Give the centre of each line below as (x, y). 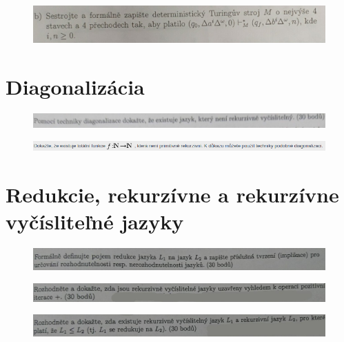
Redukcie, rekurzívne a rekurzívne (172, 194)
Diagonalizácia (75, 87)
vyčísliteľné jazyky (95, 221)
